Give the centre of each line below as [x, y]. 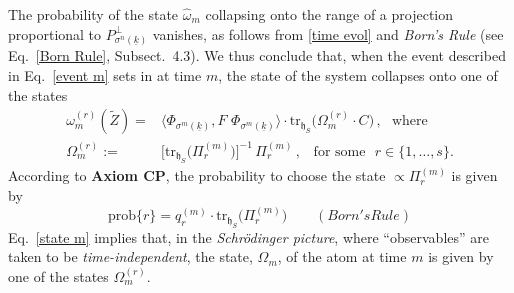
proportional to [55, 33]
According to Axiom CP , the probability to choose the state [197, 175]
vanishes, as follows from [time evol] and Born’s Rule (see [328, 33]
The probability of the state [93, 14]
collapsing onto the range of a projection [329, 14]
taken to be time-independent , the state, [130, 256]
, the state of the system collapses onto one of [358, 74]
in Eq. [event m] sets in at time [105, 74]
